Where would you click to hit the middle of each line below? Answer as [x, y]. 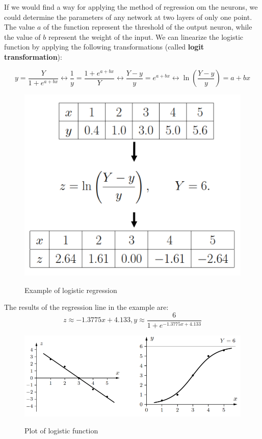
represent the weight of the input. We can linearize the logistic [146, 36]
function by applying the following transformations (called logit [104, 47]
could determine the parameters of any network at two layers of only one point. [128, 17]
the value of [22, 36]
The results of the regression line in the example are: [86, 307]
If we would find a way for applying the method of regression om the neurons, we [131, 7]
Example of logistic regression [71, 290]
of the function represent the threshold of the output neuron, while [148, 27]
